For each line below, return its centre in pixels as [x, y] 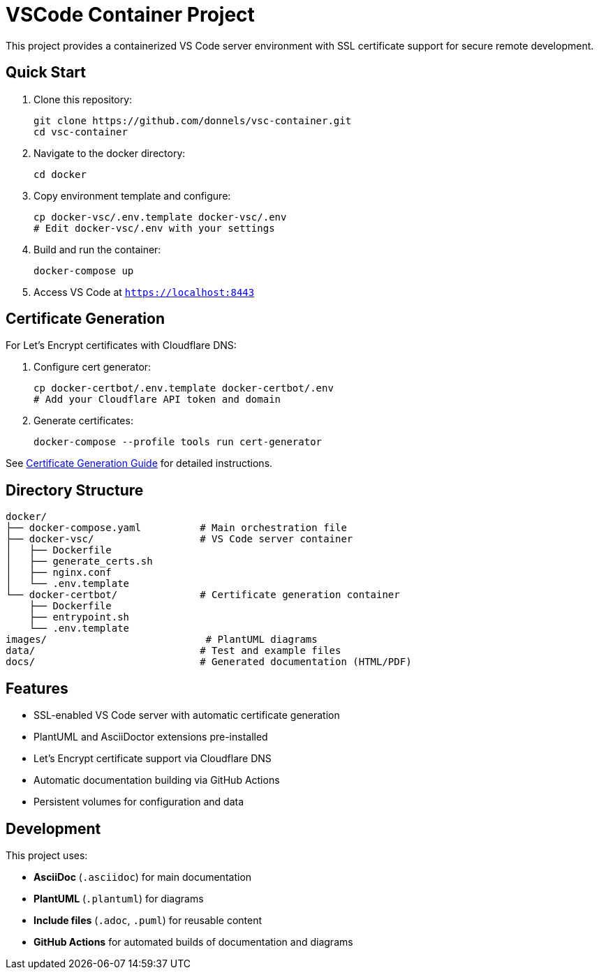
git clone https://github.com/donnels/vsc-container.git [193, 120]
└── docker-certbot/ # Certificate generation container [203, 595]
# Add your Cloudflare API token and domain [157, 400]
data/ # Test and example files [173, 651]
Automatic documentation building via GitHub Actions [157, 780]
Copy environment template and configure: [132, 195]
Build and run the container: [97, 249]
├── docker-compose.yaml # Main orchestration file [176, 528]
